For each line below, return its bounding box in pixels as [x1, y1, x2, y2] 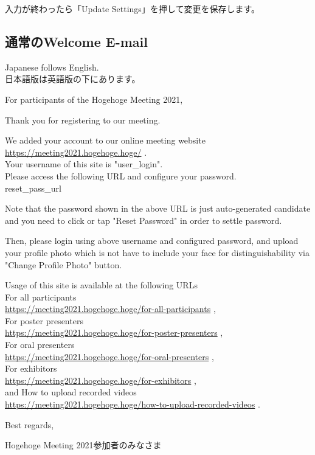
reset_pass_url [5, 181, 61, 194]
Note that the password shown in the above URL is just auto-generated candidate [5, 202, 311, 215]
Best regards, [5, 418, 54, 431]
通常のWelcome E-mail [5, 32, 148, 50]
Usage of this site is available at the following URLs [5, 279, 198, 291]
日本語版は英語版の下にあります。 [5, 72, 140, 85]
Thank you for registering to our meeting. [5, 113, 161, 126]
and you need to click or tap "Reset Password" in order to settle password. [5, 214, 282, 226]
